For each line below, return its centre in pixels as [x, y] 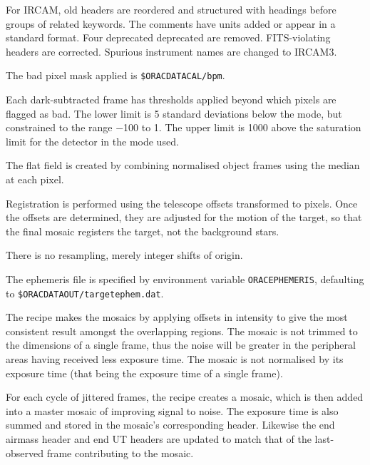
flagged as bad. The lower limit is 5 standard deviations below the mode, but [174, 113]
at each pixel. [35, 179]
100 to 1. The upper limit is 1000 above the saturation [242, 127]
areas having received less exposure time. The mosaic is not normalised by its [175, 359]
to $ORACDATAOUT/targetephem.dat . [85, 293]
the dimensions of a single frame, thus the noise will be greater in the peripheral [181, 345]
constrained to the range [59, 127]
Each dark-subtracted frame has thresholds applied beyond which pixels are [171, 99]
